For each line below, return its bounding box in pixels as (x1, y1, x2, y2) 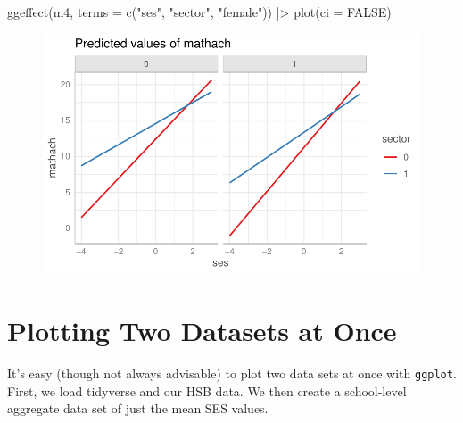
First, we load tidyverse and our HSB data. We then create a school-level (7, 381, 407, 400)
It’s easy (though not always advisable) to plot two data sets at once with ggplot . (7, 364, 457, 383)
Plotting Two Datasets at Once (7, 312, 397, 349)
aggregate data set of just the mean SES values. (7, 399, 269, 418)
